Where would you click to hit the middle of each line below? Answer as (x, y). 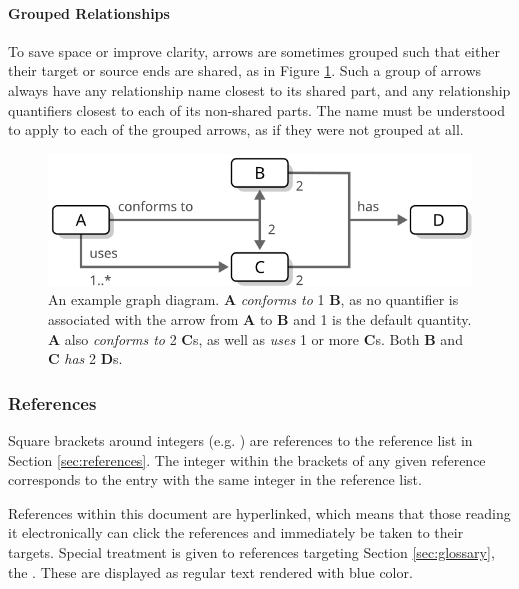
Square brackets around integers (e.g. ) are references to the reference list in (240, 439)
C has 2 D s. (85, 358)
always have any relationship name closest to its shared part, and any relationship (259, 89)
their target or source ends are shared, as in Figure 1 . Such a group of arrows (245, 70)
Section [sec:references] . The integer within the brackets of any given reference (247, 459)
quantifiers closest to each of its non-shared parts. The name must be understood (256, 109)
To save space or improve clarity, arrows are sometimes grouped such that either (254, 50)
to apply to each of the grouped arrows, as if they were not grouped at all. (236, 129)
